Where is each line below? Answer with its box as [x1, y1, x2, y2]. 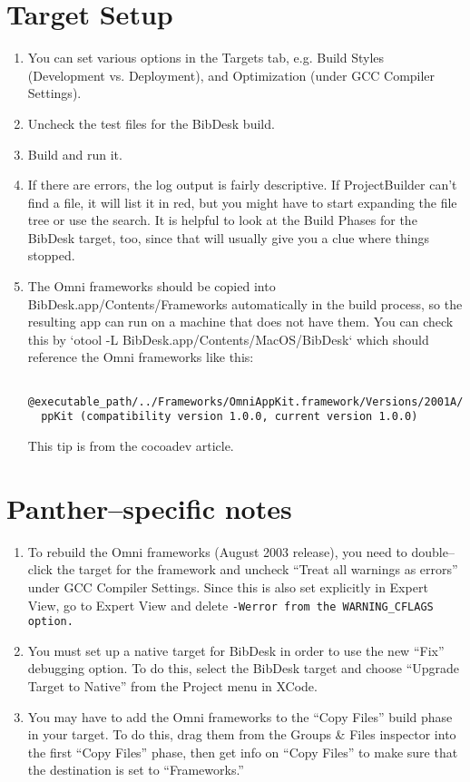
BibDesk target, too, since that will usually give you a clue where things [27, 228, 429, 247]
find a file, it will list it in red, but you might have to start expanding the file [27, 192, 457, 211]
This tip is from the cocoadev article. [27, 436, 234, 455]
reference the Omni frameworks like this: [27, 347, 254, 367]
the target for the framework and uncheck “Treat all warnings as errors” [56, 560, 458, 579]
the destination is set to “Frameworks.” [27, 760, 244, 779]
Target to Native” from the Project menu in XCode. [27, 677, 318, 695]
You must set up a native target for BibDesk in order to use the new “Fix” [27, 640, 445, 660]
